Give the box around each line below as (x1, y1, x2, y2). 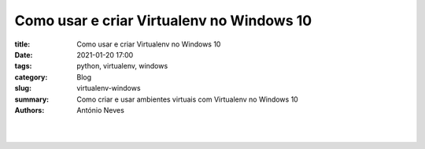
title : (14, 39, 31, 49)
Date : (14, 50, 33, 59)
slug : (14, 84, 31, 93)
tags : (14, 61, 32, 71)
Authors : (14, 105, 45, 114)
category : (14, 72, 48, 82)
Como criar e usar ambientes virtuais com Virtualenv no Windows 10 (76, 95, 298, 104)
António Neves (76, 105, 125, 114)
